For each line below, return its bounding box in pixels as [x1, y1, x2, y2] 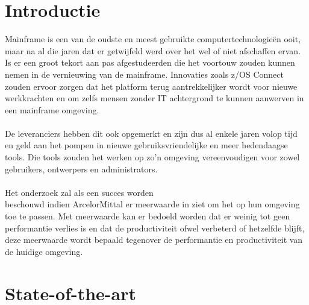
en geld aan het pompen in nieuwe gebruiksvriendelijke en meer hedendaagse [5, 139, 288, 151]
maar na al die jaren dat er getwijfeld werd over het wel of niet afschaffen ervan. [5, 44, 301, 57]
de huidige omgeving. [5, 245, 83, 257]
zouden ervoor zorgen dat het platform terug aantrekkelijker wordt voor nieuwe [5, 80, 298, 92]
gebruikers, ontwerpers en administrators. [5, 162, 158, 175]
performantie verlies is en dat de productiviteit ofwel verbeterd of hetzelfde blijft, [5, 221, 305, 234]
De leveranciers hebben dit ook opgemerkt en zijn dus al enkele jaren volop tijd [5, 127, 298, 139]
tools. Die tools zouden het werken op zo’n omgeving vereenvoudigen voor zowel [5, 151, 300, 163]
